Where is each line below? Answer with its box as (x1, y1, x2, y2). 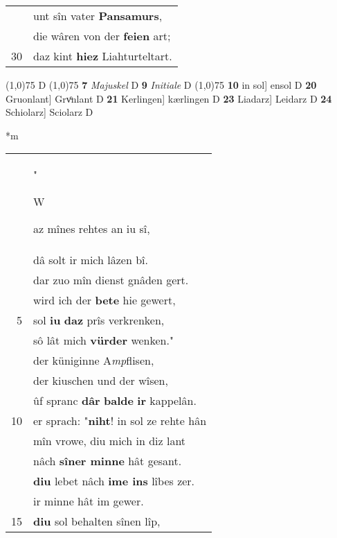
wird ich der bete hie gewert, (33, 292, 176, 309)
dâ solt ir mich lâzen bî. (33, 252, 148, 268)
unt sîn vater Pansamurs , (33, 8, 163, 24)
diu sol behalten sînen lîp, (33, 513, 161, 530)
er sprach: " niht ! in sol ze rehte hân (33, 413, 207, 429)
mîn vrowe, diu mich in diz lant (33, 433, 186, 449)
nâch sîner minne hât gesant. (33, 453, 182, 469)
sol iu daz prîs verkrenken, (33, 312, 165, 329)
